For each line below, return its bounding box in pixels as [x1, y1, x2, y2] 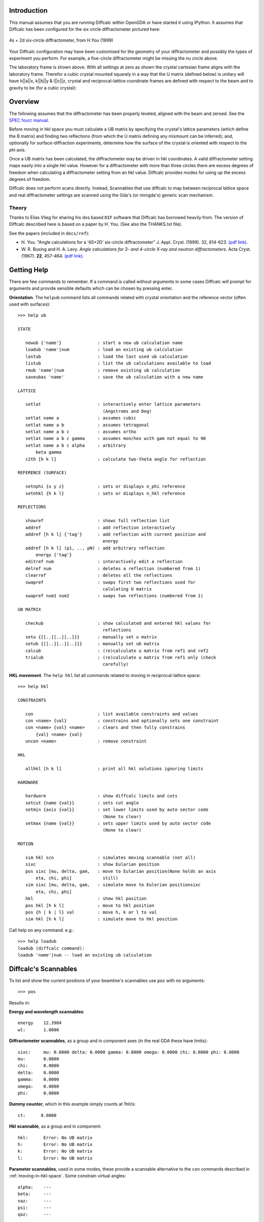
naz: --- [18, 1198, 51, 1203]
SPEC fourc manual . [9, 117, 49, 123]
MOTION [18, 841, 34, 847]
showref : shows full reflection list [25, 518, 170, 524]
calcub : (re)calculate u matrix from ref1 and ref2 [25, 648, 209, 654]
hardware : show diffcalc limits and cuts [25, 793, 178, 799]
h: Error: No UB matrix [18, 1141, 93, 1147]
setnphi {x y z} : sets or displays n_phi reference [25, 484, 185, 489]
